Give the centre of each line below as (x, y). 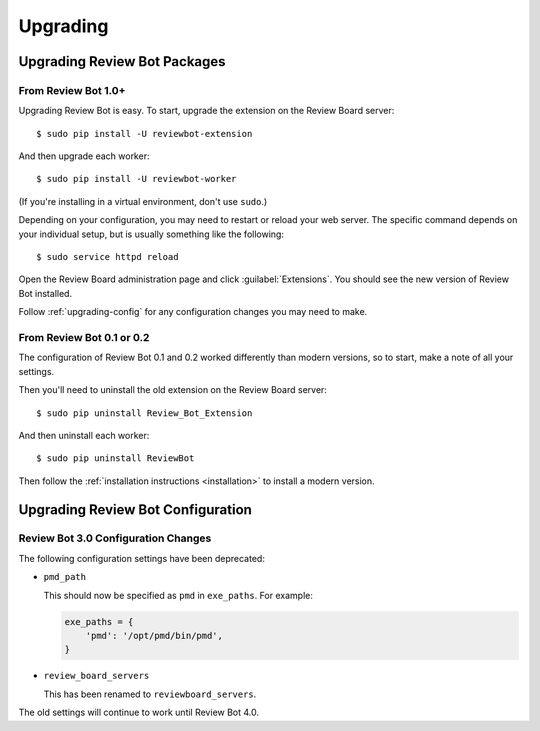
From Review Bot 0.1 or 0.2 (84, 337)
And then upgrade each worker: (84, 156)
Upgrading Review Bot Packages (122, 61)
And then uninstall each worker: (84, 435)
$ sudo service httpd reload (107, 257)
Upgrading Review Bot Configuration (135, 509)
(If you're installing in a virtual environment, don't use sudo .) (143, 201)
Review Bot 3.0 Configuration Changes (115, 538)
